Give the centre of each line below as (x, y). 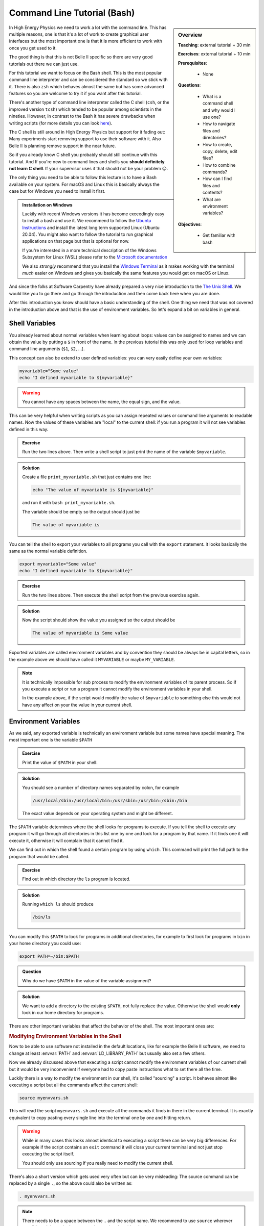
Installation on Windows (47, 205)
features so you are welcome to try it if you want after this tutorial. (75, 94)
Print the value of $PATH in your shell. (60, 762)
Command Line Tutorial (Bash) (72, 13)
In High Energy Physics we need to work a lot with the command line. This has (88, 27)
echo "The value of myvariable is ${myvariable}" (93, 490)
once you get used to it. (33, 48)
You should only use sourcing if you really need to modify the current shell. (98, 1163)
